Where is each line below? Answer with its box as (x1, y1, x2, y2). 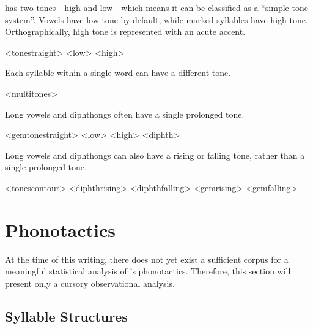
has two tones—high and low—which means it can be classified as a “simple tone (5, 1, 308, 13)
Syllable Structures (5, 306, 128, 325)
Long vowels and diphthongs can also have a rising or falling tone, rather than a (5, 148, 305, 161)
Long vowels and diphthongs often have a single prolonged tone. (5, 107, 245, 120)
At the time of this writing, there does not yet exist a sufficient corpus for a (5, 252, 289, 265)
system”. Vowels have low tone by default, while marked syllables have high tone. (5, 13, 308, 26)
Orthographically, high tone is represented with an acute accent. (5, 25, 246, 38)
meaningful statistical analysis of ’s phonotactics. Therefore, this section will (5, 265, 291, 278)
